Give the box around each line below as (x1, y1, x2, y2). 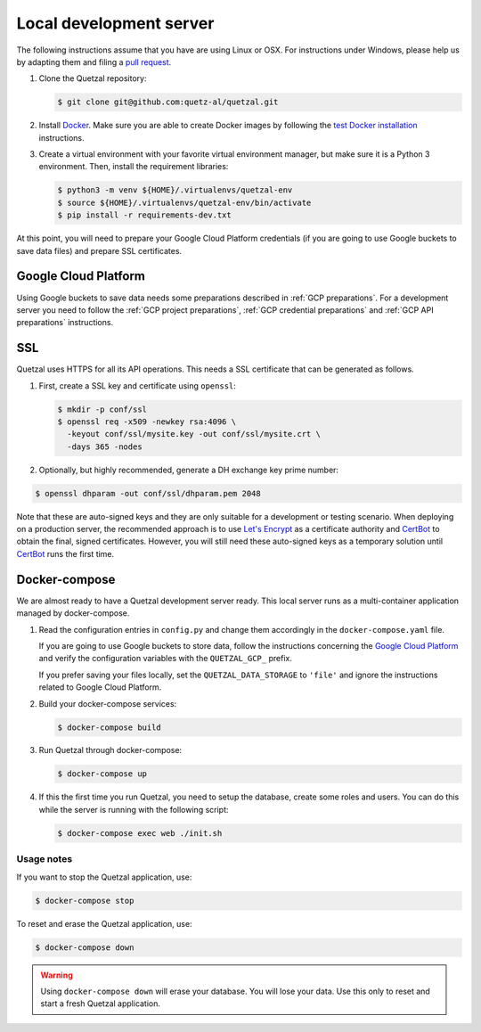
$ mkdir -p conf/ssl (57, 404, 147, 414)
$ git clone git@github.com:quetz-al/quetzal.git (57, 97, 279, 107)
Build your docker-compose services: (38, 698, 177, 708)
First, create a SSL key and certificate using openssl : (38, 380, 236, 391)
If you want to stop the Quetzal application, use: (16, 872, 192, 882)
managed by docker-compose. (16, 608, 130, 618)
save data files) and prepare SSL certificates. (16, 245, 183, 256)
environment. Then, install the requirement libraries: (38, 161, 229, 172)
